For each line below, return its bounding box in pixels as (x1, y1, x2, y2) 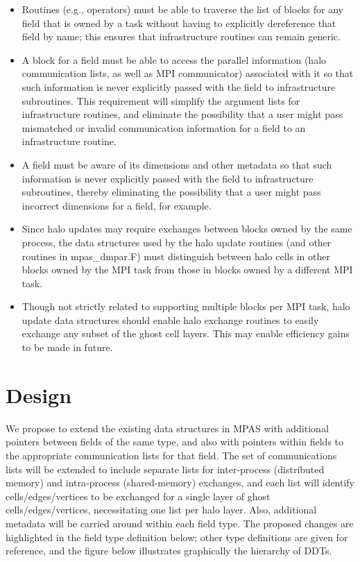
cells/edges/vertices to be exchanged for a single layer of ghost (6, 488, 271, 503)
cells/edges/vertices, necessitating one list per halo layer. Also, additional (6, 502, 317, 517)
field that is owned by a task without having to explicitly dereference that (22, 15, 336, 30)
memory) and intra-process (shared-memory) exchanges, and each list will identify (6, 475, 355, 490)
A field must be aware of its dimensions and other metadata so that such (22, 157, 332, 171)
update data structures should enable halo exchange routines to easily (22, 312, 319, 327)
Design (6, 380, 72, 409)
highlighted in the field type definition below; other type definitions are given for (6, 529, 348, 544)
